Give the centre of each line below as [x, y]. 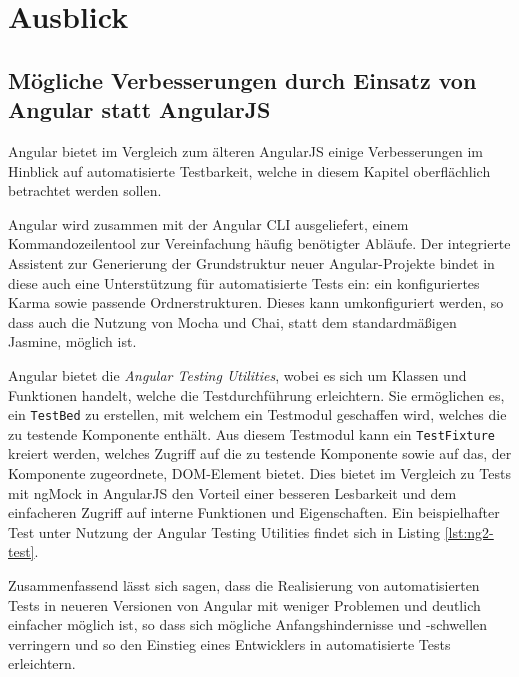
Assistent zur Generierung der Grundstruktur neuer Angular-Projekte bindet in [251, 262]
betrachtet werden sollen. [85, 190]
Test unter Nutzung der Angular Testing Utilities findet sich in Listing [224, 531]
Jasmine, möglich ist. [72, 341]
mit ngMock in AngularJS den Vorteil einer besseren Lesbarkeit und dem [232, 492]
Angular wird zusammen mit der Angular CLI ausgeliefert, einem [208, 223]
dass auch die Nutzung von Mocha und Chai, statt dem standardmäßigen [232, 321]
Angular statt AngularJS [139, 109]
